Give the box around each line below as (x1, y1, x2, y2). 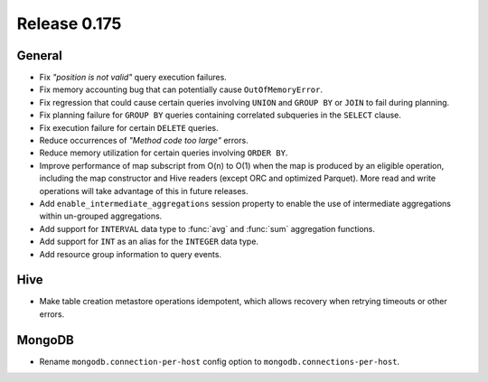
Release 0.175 (16, 14, 122, 33)
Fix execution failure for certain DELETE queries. (39, 122, 219, 133)
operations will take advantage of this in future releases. (39, 185, 249, 196)
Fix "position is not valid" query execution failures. (39, 72, 228, 83)
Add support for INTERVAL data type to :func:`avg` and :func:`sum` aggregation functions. (39, 223, 375, 234)
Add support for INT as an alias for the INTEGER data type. (39, 236, 259, 247)
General (16, 48, 63, 63)
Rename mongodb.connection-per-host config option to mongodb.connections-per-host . (39, 356, 400, 367)
